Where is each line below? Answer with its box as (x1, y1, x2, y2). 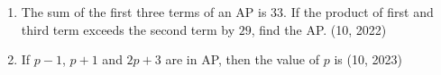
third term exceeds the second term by (21, 20, 235, 38)
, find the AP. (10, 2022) (251, 20, 387, 38)
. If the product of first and (283, 3, 434, 21)
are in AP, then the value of (165, 50, 320, 69)
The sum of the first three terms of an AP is (21, 3, 267, 21)
